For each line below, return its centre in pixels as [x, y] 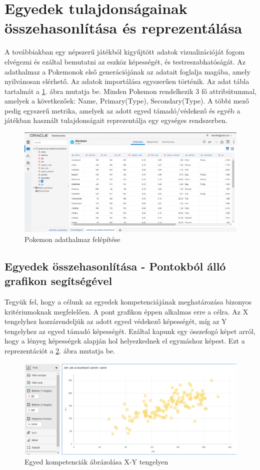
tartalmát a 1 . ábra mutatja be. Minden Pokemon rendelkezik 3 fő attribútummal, [131, 91]
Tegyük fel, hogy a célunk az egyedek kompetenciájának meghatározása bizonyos [128, 301]
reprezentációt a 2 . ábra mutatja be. [60, 350]
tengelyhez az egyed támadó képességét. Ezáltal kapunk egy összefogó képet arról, [130, 331]
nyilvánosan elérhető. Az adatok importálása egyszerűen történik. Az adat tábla [127, 81]
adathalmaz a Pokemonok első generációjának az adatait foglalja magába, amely [127, 71]
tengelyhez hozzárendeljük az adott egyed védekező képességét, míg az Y [116, 321]
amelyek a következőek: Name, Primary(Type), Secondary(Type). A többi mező [127, 101]
